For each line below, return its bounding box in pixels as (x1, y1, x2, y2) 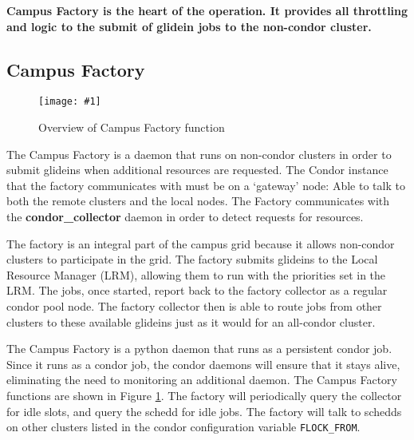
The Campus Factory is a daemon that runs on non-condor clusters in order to (6, 145, 392, 162)
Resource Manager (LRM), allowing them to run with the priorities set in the (6, 266, 386, 283)
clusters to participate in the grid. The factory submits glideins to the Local (6, 251, 378, 268)
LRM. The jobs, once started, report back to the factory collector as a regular (6, 282, 388, 299)
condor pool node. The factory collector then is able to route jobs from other (6, 297, 382, 314)
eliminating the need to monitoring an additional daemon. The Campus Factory (6, 371, 397, 388)
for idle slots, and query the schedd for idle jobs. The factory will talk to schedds (6, 402, 402, 419)
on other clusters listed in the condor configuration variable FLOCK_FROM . (6, 418, 361, 435)
